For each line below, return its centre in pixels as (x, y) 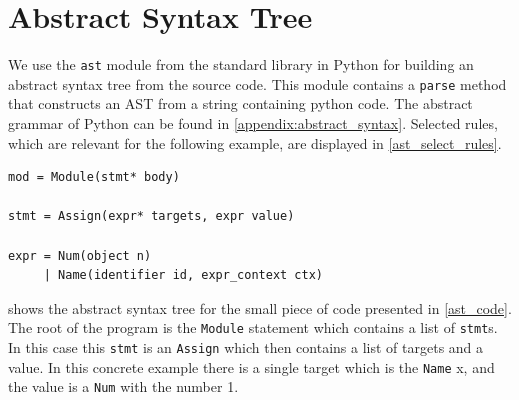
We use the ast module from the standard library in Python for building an (241, 64)
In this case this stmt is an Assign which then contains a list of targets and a (246, 347)
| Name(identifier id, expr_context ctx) (183, 275)
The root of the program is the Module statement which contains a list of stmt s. (253, 327)
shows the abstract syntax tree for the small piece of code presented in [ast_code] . (260, 307)
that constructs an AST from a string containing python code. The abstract (240, 103)
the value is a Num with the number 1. (123, 386)
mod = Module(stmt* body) (94, 177)
